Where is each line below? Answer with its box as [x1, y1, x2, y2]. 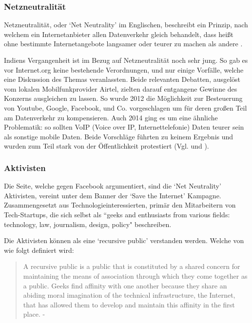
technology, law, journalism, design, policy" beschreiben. [4, 219, 172, 229]
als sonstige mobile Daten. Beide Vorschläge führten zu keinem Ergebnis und [4, 131, 233, 141]
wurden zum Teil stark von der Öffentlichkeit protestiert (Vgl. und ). [4, 141, 209, 151]
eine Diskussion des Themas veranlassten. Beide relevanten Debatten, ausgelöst [4, 74, 241, 84]
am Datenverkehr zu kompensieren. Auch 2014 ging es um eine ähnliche [4, 112, 218, 122]
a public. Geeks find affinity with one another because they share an [23, 280, 227, 290]
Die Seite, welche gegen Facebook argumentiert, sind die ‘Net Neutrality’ [4, 181, 221, 191]
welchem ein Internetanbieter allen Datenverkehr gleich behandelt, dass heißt [4, 29, 233, 39]
